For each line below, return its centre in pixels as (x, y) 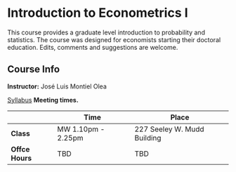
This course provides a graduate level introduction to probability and (106, 32)
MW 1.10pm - (81, 129)
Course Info (34, 69)
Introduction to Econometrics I (98, 13)
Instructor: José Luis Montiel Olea (57, 86)
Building (148, 138)
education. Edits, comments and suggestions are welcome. (93, 47)
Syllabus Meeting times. (43, 100)
